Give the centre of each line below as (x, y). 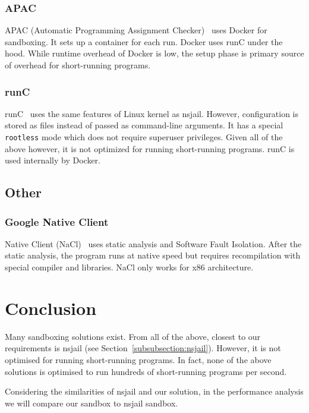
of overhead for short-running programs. (78, 65)
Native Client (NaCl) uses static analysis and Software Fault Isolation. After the (153, 243)
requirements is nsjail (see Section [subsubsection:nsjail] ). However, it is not (143, 348)
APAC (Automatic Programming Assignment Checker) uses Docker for (136, 30)
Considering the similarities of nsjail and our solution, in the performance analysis (154, 391)
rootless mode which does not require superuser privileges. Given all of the (144, 137)
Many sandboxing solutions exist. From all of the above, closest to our (133, 336)
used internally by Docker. (53, 160)
